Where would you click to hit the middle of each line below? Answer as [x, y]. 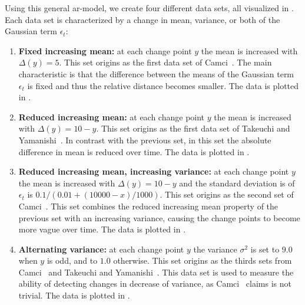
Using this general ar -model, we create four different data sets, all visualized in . [149, 8]
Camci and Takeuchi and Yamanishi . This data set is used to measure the [156, 272]
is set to [265, 249]
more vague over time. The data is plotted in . [102, 229]
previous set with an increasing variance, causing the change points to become [159, 217]
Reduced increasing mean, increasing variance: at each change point [154, 171]
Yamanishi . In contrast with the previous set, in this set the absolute [145, 140]
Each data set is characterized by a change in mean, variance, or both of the [142, 19]
